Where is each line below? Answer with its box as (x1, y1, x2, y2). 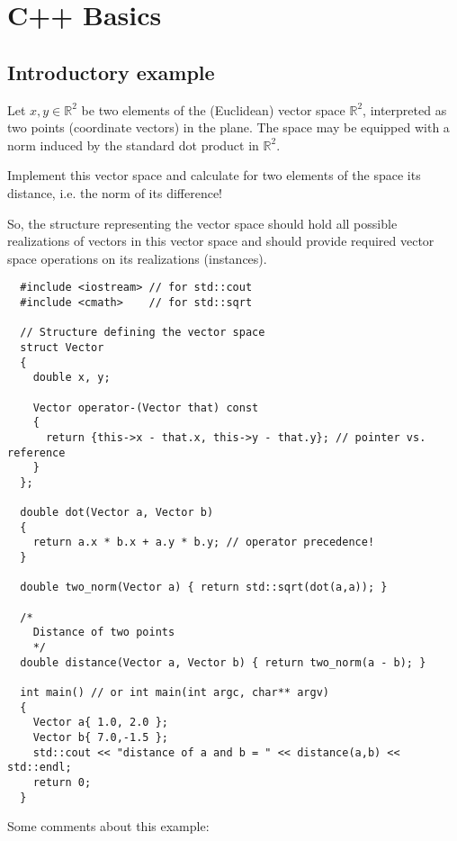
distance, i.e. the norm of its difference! (7, 183, 222, 202)
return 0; (32, 775, 92, 789)
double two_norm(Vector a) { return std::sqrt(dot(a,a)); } (20, 581, 388, 594)
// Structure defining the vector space (20, 326, 265, 339)
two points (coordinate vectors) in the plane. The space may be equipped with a (7, 118, 450, 137)
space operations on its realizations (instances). (7, 249, 267, 267)
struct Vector (20, 340, 104, 354)
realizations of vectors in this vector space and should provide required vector (7, 231, 435, 250)
